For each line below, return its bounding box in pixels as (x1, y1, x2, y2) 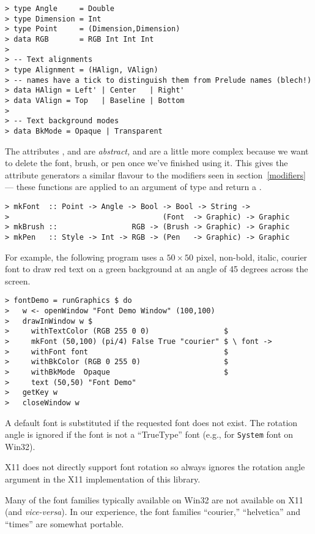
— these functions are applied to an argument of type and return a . (5, 180, 262, 193)
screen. (5, 274, 31, 287)
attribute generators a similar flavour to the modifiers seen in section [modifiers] (5, 168, 306, 181)
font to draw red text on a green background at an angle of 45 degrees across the (5, 262, 308, 275)
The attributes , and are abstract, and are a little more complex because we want (5, 144, 309, 157)
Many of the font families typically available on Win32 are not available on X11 (5, 493, 303, 506)
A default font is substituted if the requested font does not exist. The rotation (5, 416, 298, 429)
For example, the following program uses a (5, 250, 164, 263)
